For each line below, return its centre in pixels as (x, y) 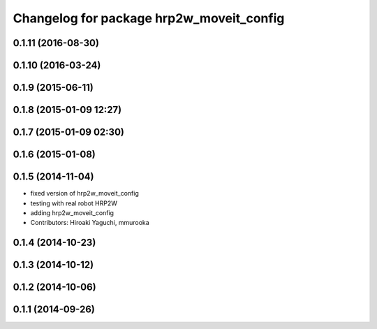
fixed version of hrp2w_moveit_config (85, 193)
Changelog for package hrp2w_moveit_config (149, 18)
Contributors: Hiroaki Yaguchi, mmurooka (90, 223)
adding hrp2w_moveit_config (72, 212)
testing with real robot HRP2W (74, 203)
